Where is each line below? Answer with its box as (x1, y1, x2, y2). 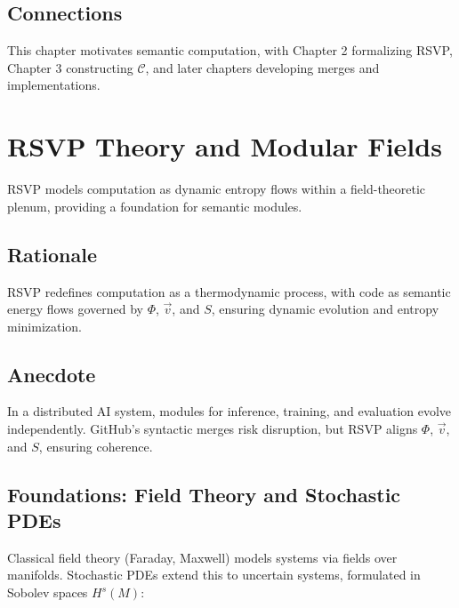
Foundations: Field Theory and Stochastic (7, 480, 401, 508)
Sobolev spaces (7, 583, 88, 602)
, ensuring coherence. (38, 436, 153, 455)
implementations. (7, 76, 101, 94)
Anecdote (7, 360, 96, 388)
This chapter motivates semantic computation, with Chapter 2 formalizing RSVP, (7, 41, 453, 60)
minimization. (7, 316, 83, 335)
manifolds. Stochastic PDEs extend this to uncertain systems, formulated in (7, 565, 421, 584)
